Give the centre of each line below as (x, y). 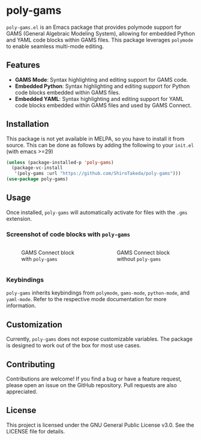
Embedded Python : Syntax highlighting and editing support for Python (102, 86)
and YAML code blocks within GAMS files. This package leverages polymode (100, 40)
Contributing (31, 364)
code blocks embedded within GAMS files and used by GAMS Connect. (103, 105)
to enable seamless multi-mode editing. (55, 46)
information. (21, 306)
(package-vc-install (37, 168)
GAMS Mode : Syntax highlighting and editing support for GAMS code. (101, 79)
